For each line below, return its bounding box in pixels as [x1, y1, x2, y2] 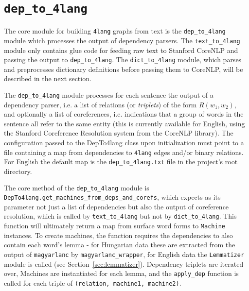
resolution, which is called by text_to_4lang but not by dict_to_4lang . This [4, 211, 237, 221]
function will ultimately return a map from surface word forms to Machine [4, 221, 225, 231]
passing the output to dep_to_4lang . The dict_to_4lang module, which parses [4, 54, 242, 65]
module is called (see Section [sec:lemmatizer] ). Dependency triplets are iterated [4, 258, 244, 269]
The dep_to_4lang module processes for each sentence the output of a [4, 90, 213, 100]
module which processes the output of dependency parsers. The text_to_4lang [4, 35, 240, 45]
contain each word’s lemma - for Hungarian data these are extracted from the [4, 240, 235, 250]
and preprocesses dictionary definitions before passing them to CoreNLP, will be [4, 64, 243, 74]
